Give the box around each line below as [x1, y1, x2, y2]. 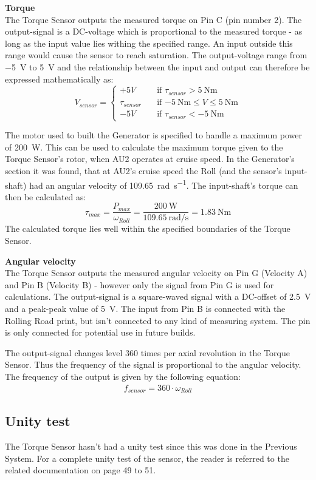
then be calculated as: [5, 190, 86, 203]
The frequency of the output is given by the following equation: [5, 370, 241, 382]
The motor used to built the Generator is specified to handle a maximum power [5, 129, 302, 141]
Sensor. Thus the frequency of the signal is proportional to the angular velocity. [5, 358, 301, 371]
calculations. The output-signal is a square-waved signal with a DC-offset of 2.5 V [5, 290, 311, 303]
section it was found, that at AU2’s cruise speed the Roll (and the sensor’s [5, 164, 282, 177]
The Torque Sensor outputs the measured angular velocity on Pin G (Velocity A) [5, 266, 307, 279]
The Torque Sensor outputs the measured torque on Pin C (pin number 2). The [5, 13, 302, 25]
